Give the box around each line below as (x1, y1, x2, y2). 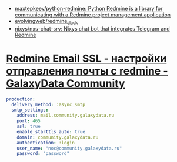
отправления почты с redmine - (6, 64, 168, 77)
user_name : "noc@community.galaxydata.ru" (16, 145, 122, 151)
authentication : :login (16, 140, 75, 146)
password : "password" (16, 151, 69, 157)
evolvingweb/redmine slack (14, 18, 78, 26)
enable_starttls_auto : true (16, 129, 85, 134)
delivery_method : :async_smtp (11, 102, 85, 107)
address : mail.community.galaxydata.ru (16, 113, 115, 119)
